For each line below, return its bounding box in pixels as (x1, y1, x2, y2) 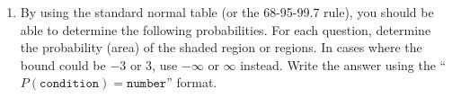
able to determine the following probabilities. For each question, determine (20, 20, 431, 39)
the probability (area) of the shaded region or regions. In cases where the (20, 38, 422, 57)
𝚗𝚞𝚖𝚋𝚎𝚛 (127, 77, 167, 91)
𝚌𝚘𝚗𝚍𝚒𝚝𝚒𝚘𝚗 (40, 77, 100, 91)
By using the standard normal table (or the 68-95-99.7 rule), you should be (20, 3, 434, 21)
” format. (166, 73, 217, 92)
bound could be (20, 55, 106, 74)
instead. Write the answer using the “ (240, 55, 447, 74)
